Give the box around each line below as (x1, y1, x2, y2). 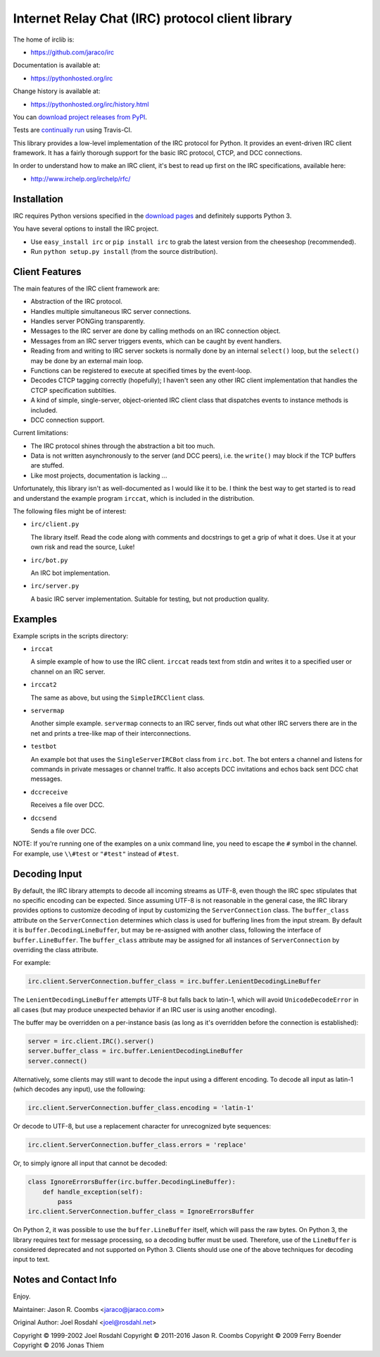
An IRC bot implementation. (30, 568, 110, 577)
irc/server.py (30, 582, 80, 590)
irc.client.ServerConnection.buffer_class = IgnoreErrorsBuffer (27, 1207, 255, 1216)
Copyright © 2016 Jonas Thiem (13, 1341, 105, 1349)
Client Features (13, 265, 82, 278)
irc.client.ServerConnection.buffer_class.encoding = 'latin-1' (27, 1104, 255, 1112)
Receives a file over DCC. (30, 801, 105, 809)
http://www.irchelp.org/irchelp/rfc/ (30, 174, 131, 183)
